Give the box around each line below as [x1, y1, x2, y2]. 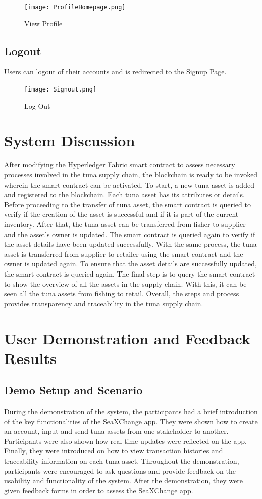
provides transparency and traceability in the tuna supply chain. [4, 298, 203, 308]
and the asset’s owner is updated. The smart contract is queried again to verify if [4, 229, 255, 239]
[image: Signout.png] [24, 86, 97, 94]
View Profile [24, 18, 63, 28]
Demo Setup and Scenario [4, 382, 143, 398]
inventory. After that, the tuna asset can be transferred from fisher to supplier [4, 218, 246, 229]
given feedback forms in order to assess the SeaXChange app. [4, 485, 193, 495]
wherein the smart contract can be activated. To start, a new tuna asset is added [4, 179, 254, 190]
